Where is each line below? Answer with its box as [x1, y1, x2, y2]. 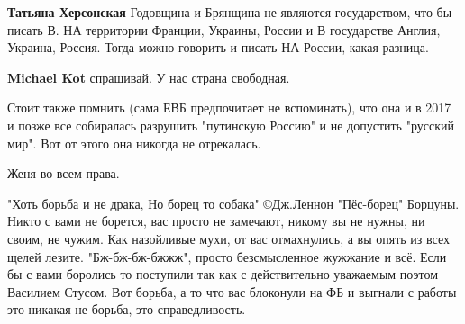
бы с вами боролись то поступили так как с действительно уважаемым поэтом [7, 265, 439, 283]
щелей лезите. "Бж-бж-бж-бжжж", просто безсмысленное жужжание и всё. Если [7, 247, 447, 265]
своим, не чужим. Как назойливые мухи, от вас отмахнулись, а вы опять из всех [7, 229, 450, 247]
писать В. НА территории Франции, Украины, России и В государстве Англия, [7, 20, 441, 39]
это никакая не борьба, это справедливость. [7, 300, 246, 319]
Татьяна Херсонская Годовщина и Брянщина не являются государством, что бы [7, 3, 452, 21]
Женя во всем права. [7, 164, 120, 183]
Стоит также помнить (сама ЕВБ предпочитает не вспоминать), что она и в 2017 [7, 98, 451, 117]
